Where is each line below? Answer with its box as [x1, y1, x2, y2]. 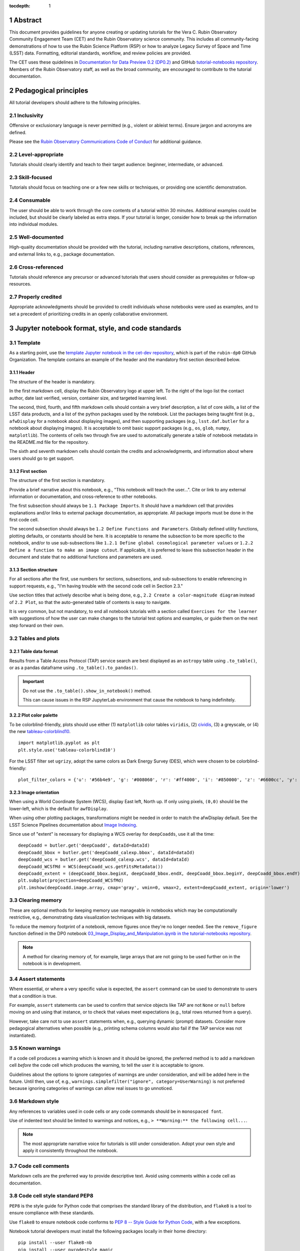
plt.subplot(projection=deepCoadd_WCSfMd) [18, 878, 124, 883]
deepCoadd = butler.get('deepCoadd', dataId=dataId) [18, 843, 150, 848]
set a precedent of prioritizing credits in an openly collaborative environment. [9, 311, 168, 317]
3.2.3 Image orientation [9, 790, 59, 795]
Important [22, 679, 44, 685]
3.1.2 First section [9, 468, 47, 474]
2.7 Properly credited [9, 293, 62, 300]
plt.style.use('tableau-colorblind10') [18, 747, 116, 753]
